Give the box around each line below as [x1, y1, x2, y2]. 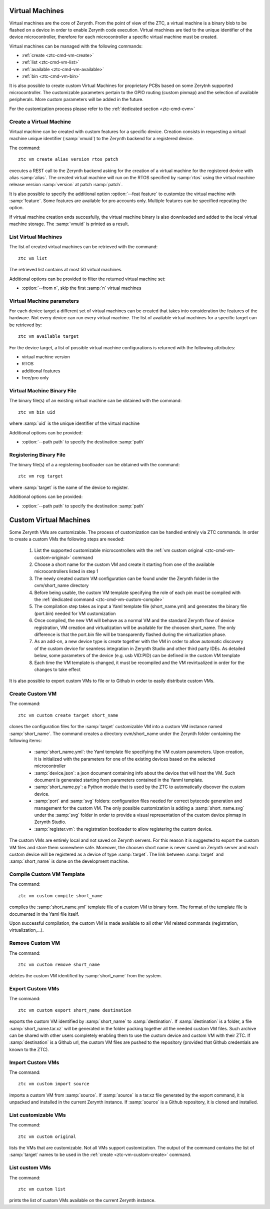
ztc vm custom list [18, 1186, 66, 1192]
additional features [21, 368, 60, 374]
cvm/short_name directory [34, 582, 89, 588]
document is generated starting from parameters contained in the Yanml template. [34, 777, 203, 783]
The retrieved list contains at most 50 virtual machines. [9, 267, 122, 273]
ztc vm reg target [18, 473, 63, 479]
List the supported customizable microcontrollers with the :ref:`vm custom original [34, 547, 203, 553]
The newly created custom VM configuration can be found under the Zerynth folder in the [34, 575, 219, 581]
